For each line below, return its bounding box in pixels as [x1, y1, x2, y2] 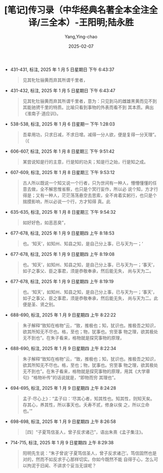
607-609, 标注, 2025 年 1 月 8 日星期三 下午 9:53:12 [10, 169, 115, 175]
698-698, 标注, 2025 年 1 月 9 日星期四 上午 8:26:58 [10, 418, 116, 424]
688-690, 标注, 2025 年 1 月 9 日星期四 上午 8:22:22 [10, 312, 117, 318]
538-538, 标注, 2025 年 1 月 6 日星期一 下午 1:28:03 [10, 121, 115, 127]
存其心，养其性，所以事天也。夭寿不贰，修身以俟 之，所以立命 [22, 402, 150, 408]
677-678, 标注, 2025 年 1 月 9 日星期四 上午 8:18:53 [10, 230, 115, 236]
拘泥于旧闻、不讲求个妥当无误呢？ [27, 462, 97, 469]
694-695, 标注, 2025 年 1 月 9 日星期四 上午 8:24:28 [10, 385, 117, 391]
